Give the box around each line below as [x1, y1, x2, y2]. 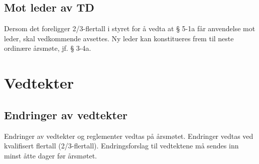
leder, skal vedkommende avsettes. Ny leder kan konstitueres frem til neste [4, 33, 234, 43]
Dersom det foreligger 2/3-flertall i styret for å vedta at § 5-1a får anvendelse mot [4, 23, 255, 34]
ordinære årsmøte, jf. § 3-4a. [4, 43, 91, 53]
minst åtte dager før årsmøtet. [4, 150, 97, 160]
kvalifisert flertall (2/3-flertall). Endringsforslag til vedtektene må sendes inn [4, 140, 239, 151]
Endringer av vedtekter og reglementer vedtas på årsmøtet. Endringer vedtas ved [4, 130, 253, 141]
